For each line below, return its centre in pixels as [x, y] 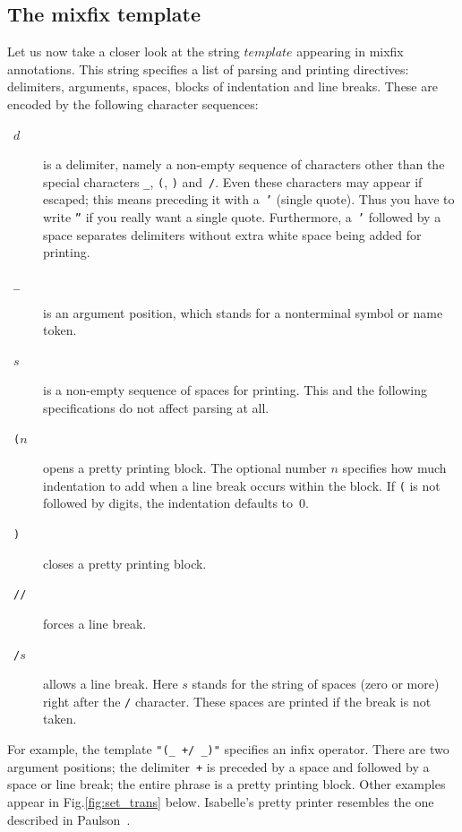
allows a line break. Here [111, 684]
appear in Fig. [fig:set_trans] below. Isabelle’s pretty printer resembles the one [221, 801]
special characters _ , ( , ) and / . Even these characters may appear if [233, 181]
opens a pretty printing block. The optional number [185, 468]
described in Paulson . [69, 819]
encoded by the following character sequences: [133, 103]
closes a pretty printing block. [125, 563]
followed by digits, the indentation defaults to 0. [176, 503]
